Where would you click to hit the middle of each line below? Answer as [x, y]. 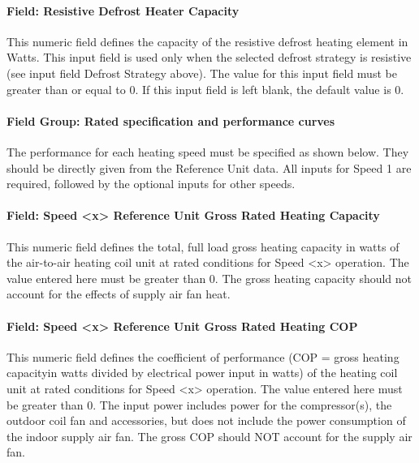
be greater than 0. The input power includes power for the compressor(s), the [199, 404]
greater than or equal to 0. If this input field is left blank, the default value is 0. [205, 89]
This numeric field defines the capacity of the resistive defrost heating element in [207, 41]
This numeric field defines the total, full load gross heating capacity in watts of [203, 246]
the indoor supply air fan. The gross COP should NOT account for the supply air [209, 436]
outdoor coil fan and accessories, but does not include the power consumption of [206, 420]
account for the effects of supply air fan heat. [119, 294]
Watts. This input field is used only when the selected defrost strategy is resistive [209, 57]
